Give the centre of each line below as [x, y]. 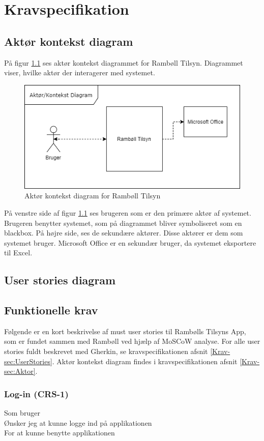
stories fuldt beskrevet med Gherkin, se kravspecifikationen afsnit [106, 351]
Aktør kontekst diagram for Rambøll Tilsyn [93, 196]
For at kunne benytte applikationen [60, 433]
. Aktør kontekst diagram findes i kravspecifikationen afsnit [145, 361]
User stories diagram [60, 280]
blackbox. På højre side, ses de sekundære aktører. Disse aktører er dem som [124, 233]
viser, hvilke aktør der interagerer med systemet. [80, 72]
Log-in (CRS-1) [36, 393]
